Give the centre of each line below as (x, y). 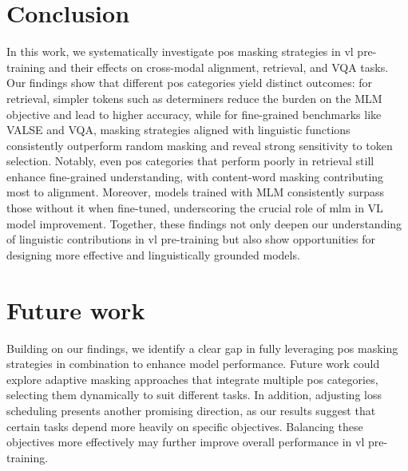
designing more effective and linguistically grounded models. (153, 254)
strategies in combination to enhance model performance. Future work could (193, 364)
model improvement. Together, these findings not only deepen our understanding (204, 223)
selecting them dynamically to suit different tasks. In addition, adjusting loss (194, 395)
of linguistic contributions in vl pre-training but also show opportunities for (191, 239)
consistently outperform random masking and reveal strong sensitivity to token (200, 145)
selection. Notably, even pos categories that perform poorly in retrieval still (190, 161)
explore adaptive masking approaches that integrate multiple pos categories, (192, 379)
